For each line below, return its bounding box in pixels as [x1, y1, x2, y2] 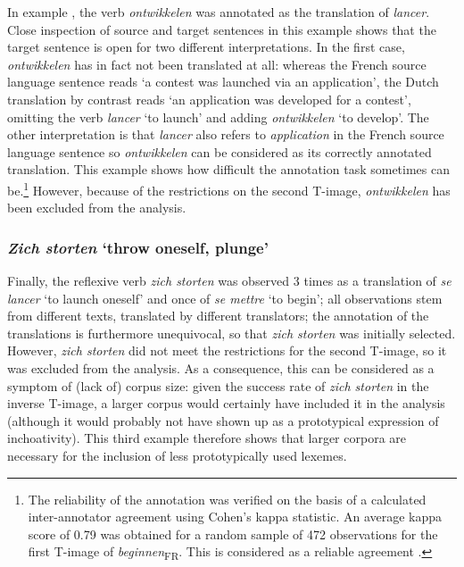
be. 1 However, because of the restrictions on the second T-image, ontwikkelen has [7, 178, 451, 199]
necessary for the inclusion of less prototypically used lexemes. [7, 446, 347, 464]
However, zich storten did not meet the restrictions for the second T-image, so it [7, 341, 447, 360]
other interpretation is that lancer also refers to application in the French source [7, 125, 444, 144]
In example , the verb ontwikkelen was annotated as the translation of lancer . [7, 3, 430, 21]
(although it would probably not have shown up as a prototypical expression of [7, 411, 439, 429]
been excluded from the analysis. [7, 198, 186, 217]
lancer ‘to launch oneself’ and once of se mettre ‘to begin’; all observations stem [7, 288, 443, 307]
